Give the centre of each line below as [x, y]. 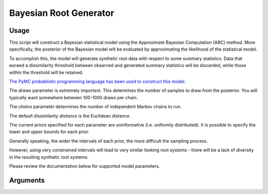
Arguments [27, 180]
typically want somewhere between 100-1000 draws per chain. [73, 97]
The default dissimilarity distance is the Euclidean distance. [70, 116]
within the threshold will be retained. [46, 72]
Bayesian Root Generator [62, 13]
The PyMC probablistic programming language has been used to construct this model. [98, 81]
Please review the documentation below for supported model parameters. [85, 166]
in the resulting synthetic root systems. [49, 157]
